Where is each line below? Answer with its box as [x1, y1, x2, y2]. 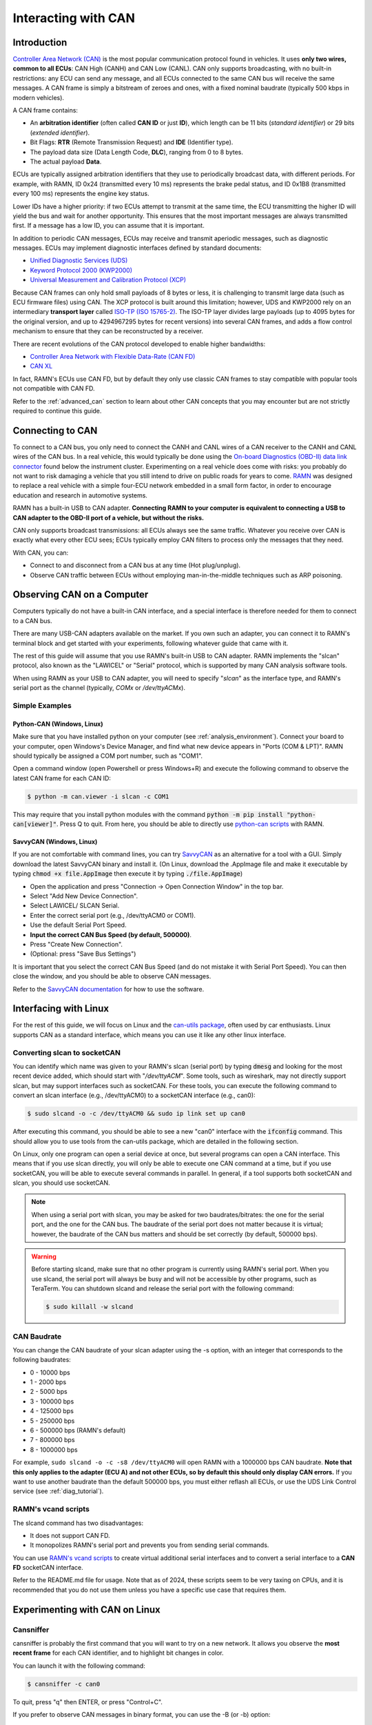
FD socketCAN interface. [12, 1564, 84, 1572]
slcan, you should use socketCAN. [12, 1179, 110, 1187]
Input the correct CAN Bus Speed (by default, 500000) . [30, 930, 192, 938]
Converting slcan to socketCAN [12, 1047, 121, 1057]
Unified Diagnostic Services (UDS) [30, 256, 128, 265]
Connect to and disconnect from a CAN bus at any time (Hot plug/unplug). [30, 561, 241, 569]
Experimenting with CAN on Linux [12, 1604, 161, 1615]
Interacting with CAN [12, 10, 136, 26]
